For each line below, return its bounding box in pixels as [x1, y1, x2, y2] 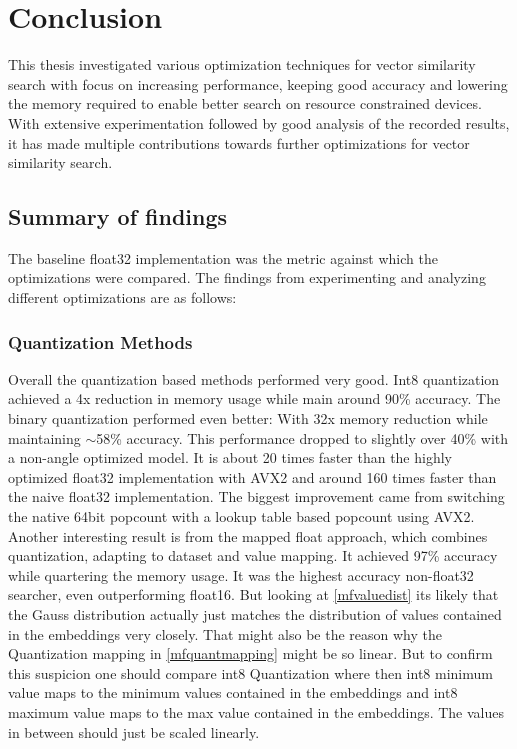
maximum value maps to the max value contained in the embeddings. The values [8, 701, 505, 722]
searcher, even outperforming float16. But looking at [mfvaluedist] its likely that [8, 584, 499, 605]
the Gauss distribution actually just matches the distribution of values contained [8, 604, 502, 625]
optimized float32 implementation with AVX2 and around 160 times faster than [8, 466, 497, 487]
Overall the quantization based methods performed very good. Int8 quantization [8, 368, 500, 389]
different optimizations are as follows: [8, 287, 237, 308]
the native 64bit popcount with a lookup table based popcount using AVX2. [8, 506, 475, 527]
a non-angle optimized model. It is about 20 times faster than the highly [8, 447, 452, 468]
